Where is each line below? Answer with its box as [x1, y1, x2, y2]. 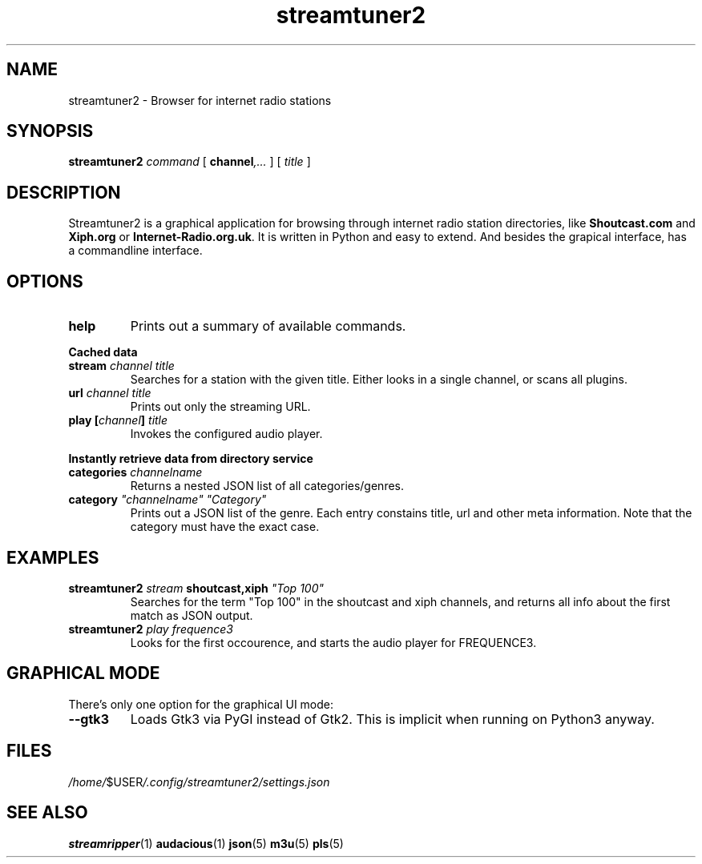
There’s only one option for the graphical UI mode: [68, 697, 334, 711]
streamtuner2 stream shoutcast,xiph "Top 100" [68, 581, 325, 595]
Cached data [68, 345, 138, 360]
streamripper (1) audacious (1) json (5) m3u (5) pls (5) [68, 836, 344, 850]
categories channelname [68, 465, 203, 480]
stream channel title [68, 359, 175, 373]
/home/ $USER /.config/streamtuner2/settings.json [68, 774, 330, 789]
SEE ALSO [6, 802, 88, 823]
